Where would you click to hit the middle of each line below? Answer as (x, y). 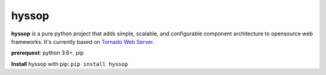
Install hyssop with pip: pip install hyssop (69, 64)
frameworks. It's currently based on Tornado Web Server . (83, 41)
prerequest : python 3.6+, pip (47, 53)
